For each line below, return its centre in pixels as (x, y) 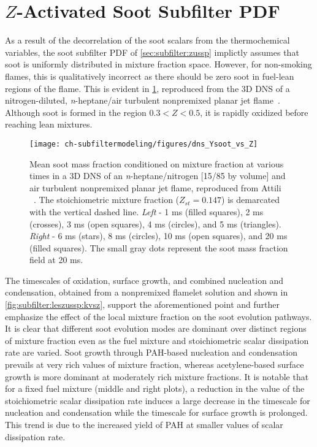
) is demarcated (251, 200)
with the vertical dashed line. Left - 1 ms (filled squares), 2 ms (147, 211)
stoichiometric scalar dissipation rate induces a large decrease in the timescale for (158, 400)
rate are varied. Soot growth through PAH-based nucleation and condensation (151, 352)
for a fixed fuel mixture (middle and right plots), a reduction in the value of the (155, 388)
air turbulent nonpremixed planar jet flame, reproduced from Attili (155, 187)
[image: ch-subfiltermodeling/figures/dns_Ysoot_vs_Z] (144, 144)
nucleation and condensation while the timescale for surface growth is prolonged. (156, 412)
